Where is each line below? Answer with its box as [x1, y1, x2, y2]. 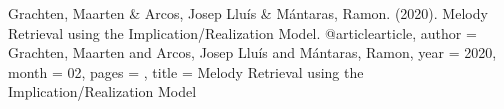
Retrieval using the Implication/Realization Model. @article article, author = [8, 22, 477, 43]
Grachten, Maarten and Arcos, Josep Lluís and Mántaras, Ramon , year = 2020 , [8, 42, 497, 63]
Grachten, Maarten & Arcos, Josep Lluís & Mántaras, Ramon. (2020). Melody [8, 3, 488, 23]
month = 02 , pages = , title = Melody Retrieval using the [8, 61, 364, 82]
